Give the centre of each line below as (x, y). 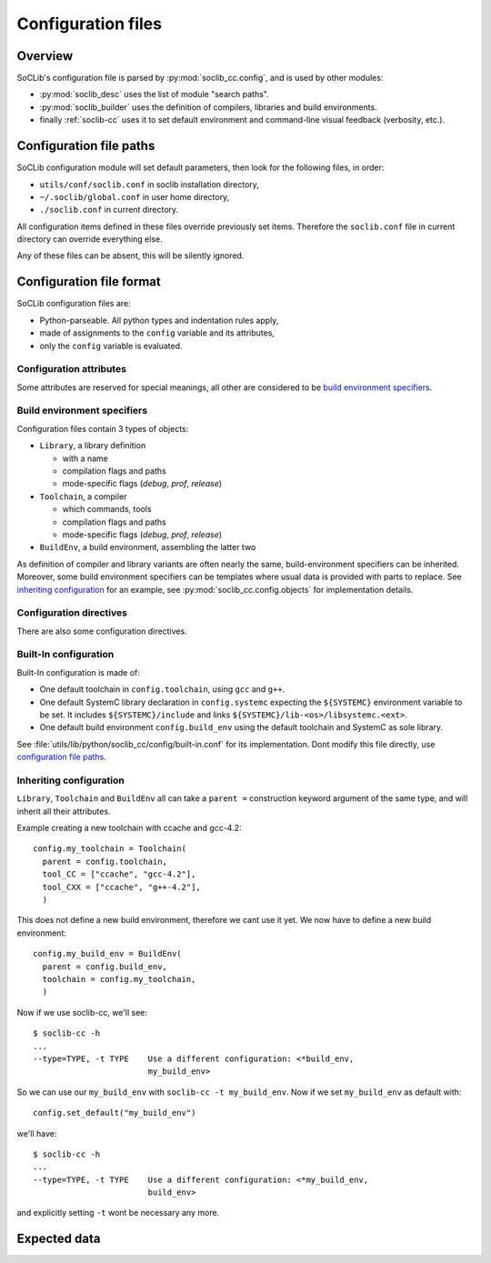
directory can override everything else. (90, 239)
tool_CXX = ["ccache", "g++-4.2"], (122, 887)
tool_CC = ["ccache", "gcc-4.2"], (119, 874)
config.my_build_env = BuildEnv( (107, 954)
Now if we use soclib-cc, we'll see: (82, 1012)
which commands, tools (107, 509)
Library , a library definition (93, 446)
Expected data (59, 1239)
